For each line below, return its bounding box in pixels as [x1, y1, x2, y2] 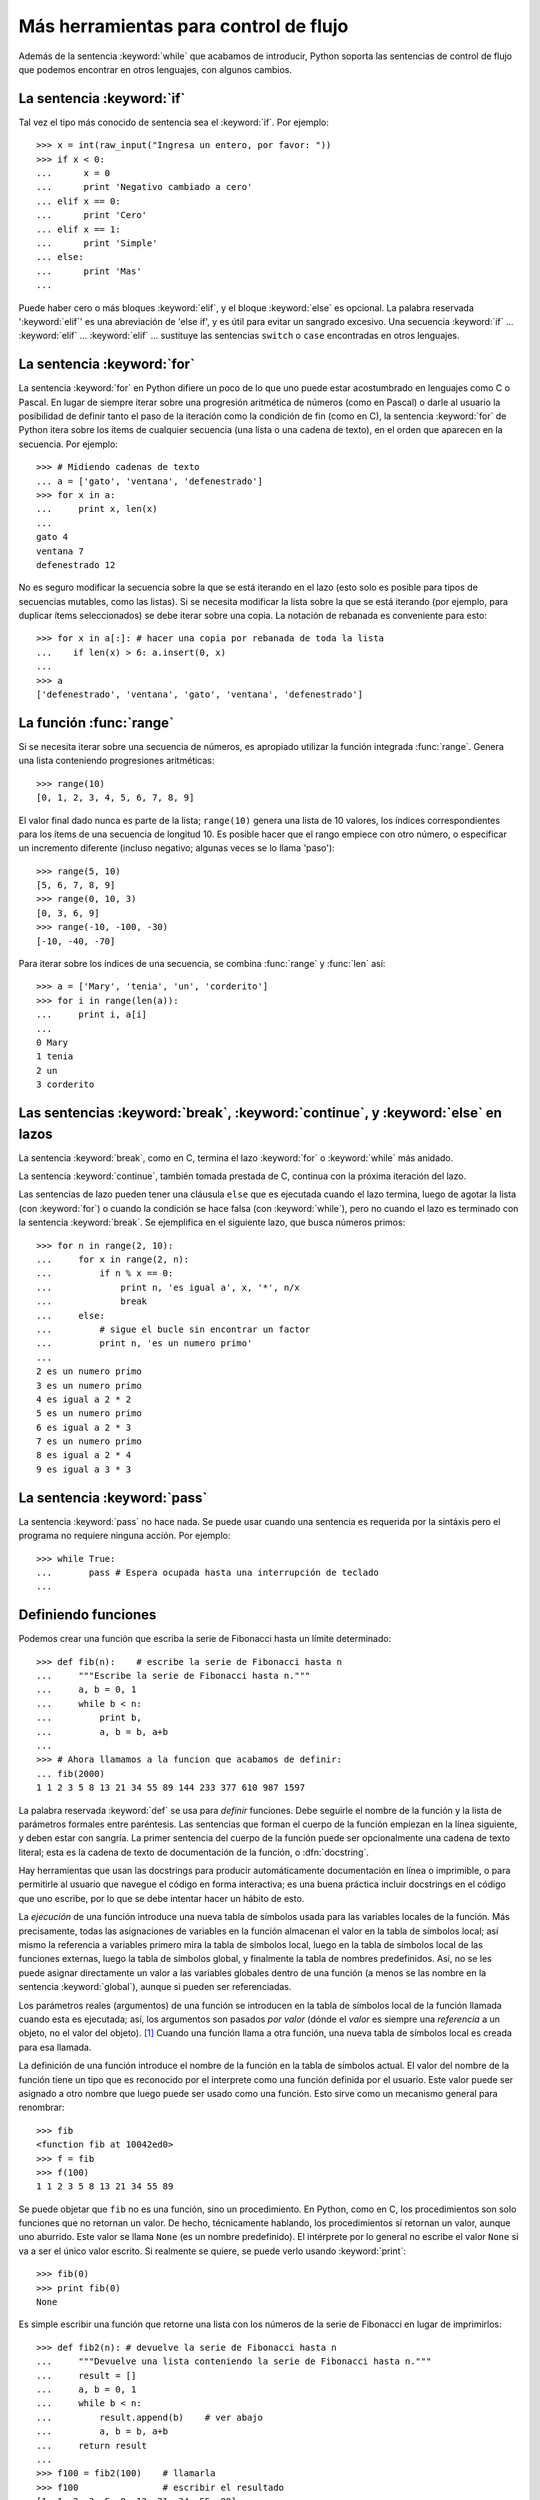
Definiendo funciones [18, 1606, 157, 1624]
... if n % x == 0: [36, 1268, 174, 1279]
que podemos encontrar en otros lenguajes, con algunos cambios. [18, 63, 292, 75]
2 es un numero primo [36, 1366, 142, 1377]
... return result [36, 2440, 148, 2451]
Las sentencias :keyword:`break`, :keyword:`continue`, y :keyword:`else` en [18, 1104, 502, 1121]
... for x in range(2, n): [36, 1253, 190, 1265]
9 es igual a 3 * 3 [36, 1463, 132, 1475]
